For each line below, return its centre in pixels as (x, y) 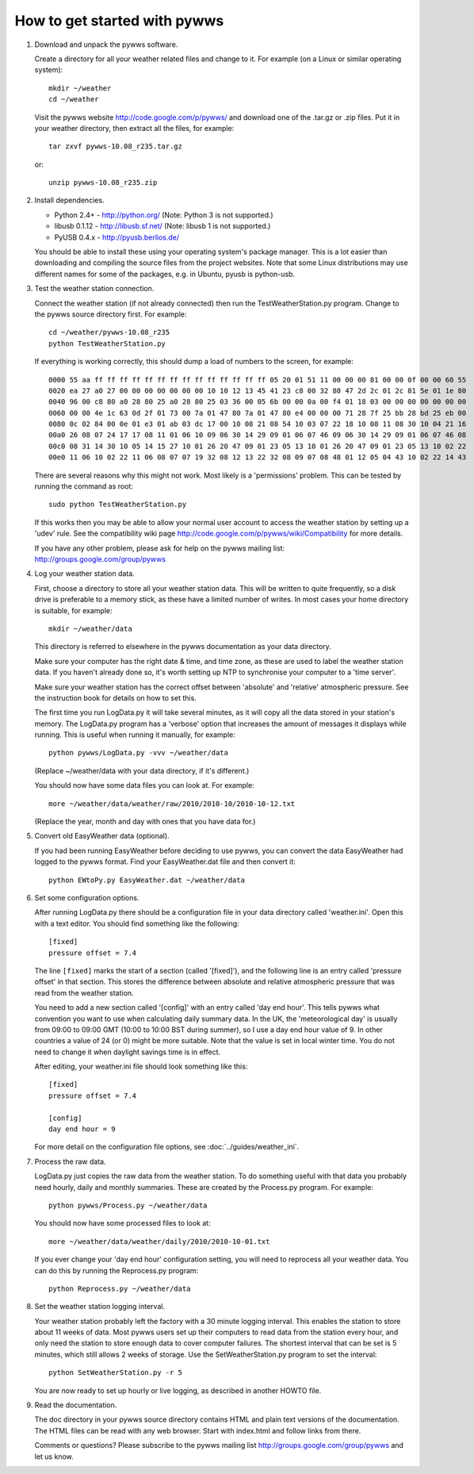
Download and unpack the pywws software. (106, 44)
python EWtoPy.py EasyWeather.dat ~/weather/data (147, 880)
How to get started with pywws (119, 21)
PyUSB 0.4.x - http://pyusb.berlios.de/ (117, 237)
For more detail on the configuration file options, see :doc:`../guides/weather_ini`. (167, 1147)
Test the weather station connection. (94, 289)
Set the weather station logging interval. (100, 1307)
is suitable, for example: (73, 610)
